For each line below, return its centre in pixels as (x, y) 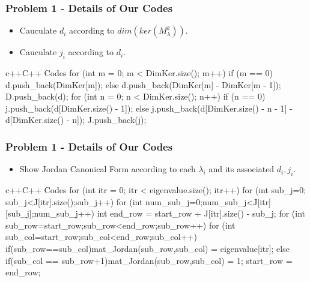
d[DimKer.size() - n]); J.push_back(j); (76, 120)
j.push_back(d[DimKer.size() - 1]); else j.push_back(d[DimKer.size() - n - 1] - (149, 108)
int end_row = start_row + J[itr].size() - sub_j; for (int (201, 213)
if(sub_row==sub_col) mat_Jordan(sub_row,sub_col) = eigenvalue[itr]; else (147, 248)
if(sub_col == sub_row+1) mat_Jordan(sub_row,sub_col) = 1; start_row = (149, 260)
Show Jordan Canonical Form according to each (108, 169)
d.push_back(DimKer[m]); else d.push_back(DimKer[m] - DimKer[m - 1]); (143, 84)
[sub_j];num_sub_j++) (50, 213)
